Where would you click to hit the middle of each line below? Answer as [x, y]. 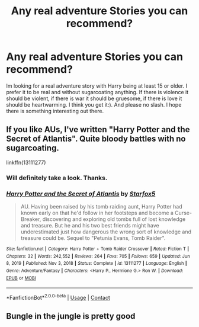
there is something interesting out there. [55, 111]
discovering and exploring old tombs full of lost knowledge [114, 219]
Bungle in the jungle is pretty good [71, 316]
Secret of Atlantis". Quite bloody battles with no [96, 139]
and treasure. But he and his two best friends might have [90, 225]
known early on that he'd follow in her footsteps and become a [97, 213]
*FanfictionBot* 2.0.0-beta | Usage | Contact [58, 297]
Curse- [183, 213]
